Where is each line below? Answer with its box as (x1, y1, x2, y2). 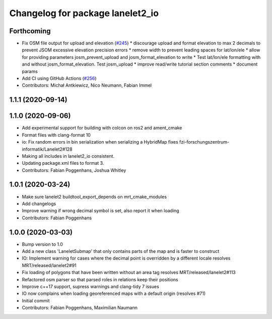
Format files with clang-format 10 (22, 132, 91, 138)
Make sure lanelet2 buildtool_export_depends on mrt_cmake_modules (22, 194, 167, 200)
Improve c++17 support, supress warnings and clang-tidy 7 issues (22, 284, 160, 289)
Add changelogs (22, 201, 56, 207)
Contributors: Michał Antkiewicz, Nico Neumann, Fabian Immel (22, 82, 152, 88)
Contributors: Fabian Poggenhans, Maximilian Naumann (22, 305, 138, 311)
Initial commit (22, 297, 50, 303)
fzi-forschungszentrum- (179, 139, 229, 145)
